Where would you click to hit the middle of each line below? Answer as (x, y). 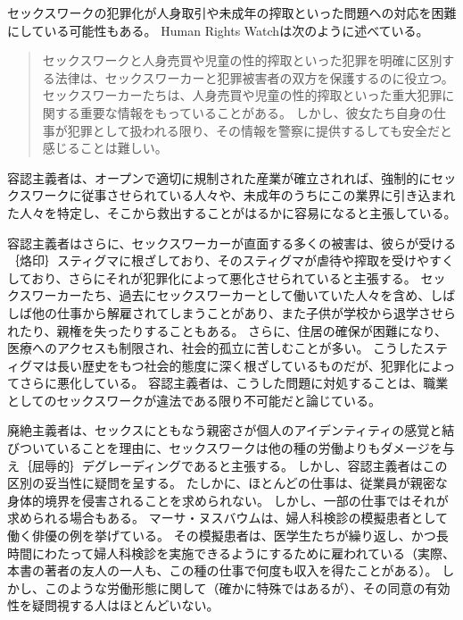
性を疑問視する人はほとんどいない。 (113, 605)
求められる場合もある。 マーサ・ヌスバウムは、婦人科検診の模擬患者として (227, 518)
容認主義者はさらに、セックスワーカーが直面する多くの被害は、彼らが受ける (232, 243)
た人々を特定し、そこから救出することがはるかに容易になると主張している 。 (232, 212)
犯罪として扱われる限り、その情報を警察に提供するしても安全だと (260, 130)
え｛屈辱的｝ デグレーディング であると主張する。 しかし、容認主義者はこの (227, 465)
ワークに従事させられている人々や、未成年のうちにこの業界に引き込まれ (244, 195)
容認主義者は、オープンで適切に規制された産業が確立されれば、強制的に (219, 177)
